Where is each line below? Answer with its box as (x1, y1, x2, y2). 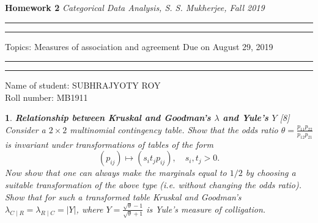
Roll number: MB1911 (5, 90, 88, 103)
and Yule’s (223, 111, 268, 124)
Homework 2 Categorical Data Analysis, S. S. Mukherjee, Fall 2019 (5, 1, 265, 13)
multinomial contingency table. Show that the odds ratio (70, 123, 278, 136)
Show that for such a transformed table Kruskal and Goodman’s (5, 190, 242, 203)
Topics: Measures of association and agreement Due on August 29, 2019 (5, 40, 273, 53)
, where (76, 202, 103, 215)
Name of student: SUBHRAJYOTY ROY (5, 79, 161, 92)
